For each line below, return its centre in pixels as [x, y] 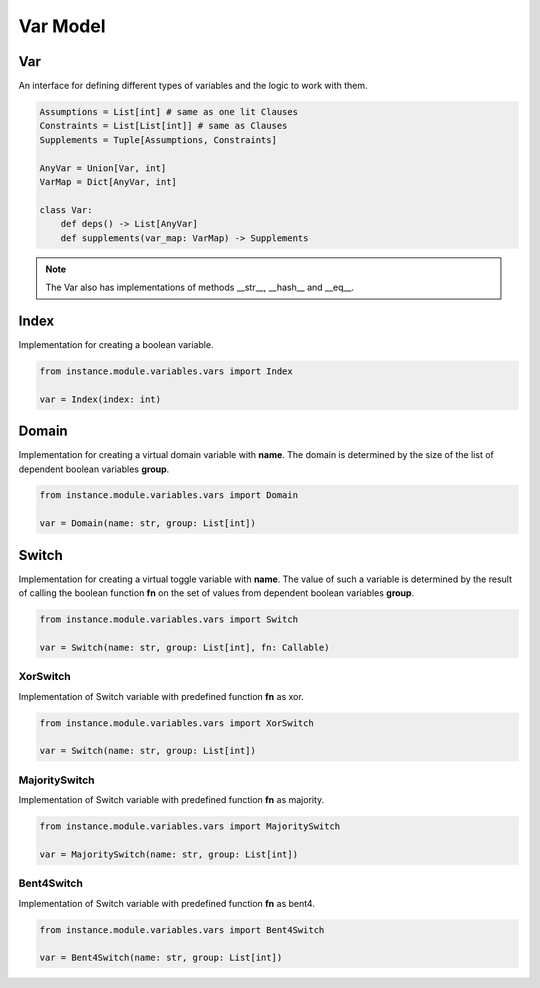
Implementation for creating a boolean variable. [116, 344]
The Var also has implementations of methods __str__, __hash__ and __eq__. [200, 287]
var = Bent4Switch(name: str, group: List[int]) [161, 958]
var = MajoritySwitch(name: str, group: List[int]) [169, 854]
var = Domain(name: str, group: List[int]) [148, 523]
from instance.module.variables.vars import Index [166, 371]
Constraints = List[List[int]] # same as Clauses [163, 126]
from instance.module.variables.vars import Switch [169, 619]
